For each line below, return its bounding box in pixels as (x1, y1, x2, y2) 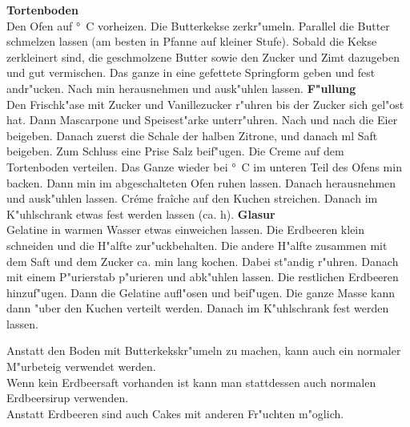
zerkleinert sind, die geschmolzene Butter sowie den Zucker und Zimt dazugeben (6, 48, 400, 65)
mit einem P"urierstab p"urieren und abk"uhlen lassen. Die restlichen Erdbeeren (6, 268, 399, 285)
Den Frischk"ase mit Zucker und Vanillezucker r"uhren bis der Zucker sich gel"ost (6, 95, 404, 112)
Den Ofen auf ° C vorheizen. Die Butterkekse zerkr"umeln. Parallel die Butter (6, 17, 390, 34)
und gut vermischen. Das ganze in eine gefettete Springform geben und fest (6, 64, 376, 81)
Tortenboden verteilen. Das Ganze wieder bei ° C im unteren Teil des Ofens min (6, 158, 402, 175)
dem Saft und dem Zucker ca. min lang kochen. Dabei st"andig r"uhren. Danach (6, 252, 399, 269)
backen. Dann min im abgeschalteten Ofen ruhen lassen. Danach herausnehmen (6, 174, 396, 191)
